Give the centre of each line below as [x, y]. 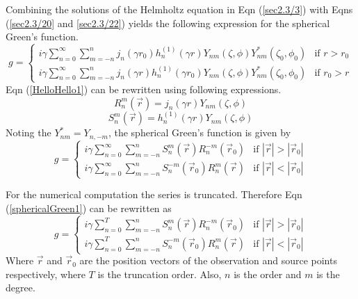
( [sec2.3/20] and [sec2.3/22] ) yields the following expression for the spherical [168, 23]
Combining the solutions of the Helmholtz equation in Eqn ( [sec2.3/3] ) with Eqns [179, 9]
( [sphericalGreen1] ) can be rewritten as [89, 208]
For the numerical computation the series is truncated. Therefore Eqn [154, 194]
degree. [21, 288]
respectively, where [46, 274]
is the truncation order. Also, [160, 274]
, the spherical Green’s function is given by [200, 132]
